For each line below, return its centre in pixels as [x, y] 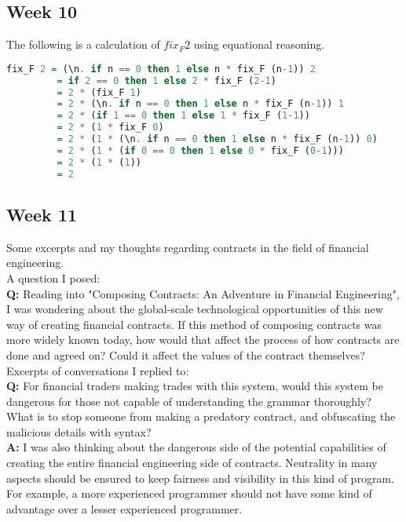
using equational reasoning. [259, 44]
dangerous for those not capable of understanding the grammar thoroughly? [189, 401]
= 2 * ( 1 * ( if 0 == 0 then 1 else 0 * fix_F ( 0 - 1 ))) [200, 150]
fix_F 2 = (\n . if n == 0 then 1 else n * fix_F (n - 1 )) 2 [161, 69]
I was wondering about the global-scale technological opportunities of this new [195, 309]
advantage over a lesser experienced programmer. [124, 508]
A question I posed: [53, 277]
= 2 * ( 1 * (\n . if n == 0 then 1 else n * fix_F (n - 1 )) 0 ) [217, 139]
